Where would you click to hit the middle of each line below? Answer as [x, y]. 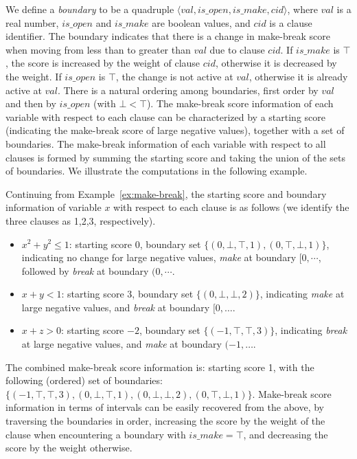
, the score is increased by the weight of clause [103, 63]
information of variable [54, 207]
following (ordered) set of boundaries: [84, 380]
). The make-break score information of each [240, 103]
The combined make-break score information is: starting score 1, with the [160, 367]
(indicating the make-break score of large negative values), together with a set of [175, 130]
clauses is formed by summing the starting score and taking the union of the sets [175, 157]
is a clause [291, 22]
